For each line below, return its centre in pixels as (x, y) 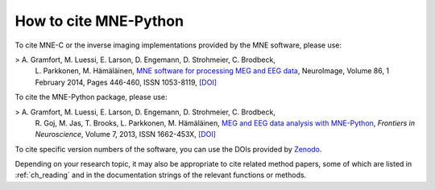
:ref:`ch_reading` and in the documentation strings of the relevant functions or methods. (161, 175)
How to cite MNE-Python (99, 21)
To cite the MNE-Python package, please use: (91, 97)
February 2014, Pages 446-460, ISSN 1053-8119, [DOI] (126, 82)
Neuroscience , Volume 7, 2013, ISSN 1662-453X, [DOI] (126, 134)
